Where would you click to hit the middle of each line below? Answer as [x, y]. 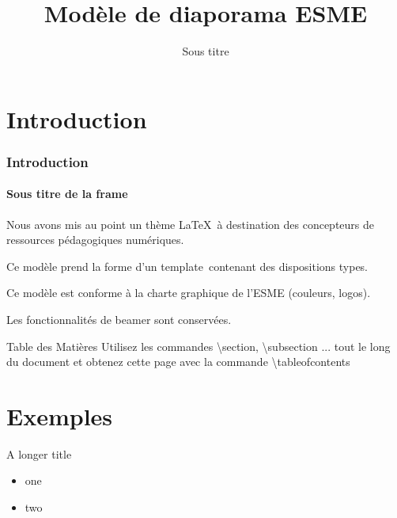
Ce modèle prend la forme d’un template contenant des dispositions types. [187, 266]
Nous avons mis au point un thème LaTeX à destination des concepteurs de [190, 224]
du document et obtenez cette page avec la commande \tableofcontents [178, 362]
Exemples [60, 415]
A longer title [39, 453]
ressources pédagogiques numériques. [95, 240]
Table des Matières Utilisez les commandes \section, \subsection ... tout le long [198, 346]
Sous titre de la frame [67, 194]
